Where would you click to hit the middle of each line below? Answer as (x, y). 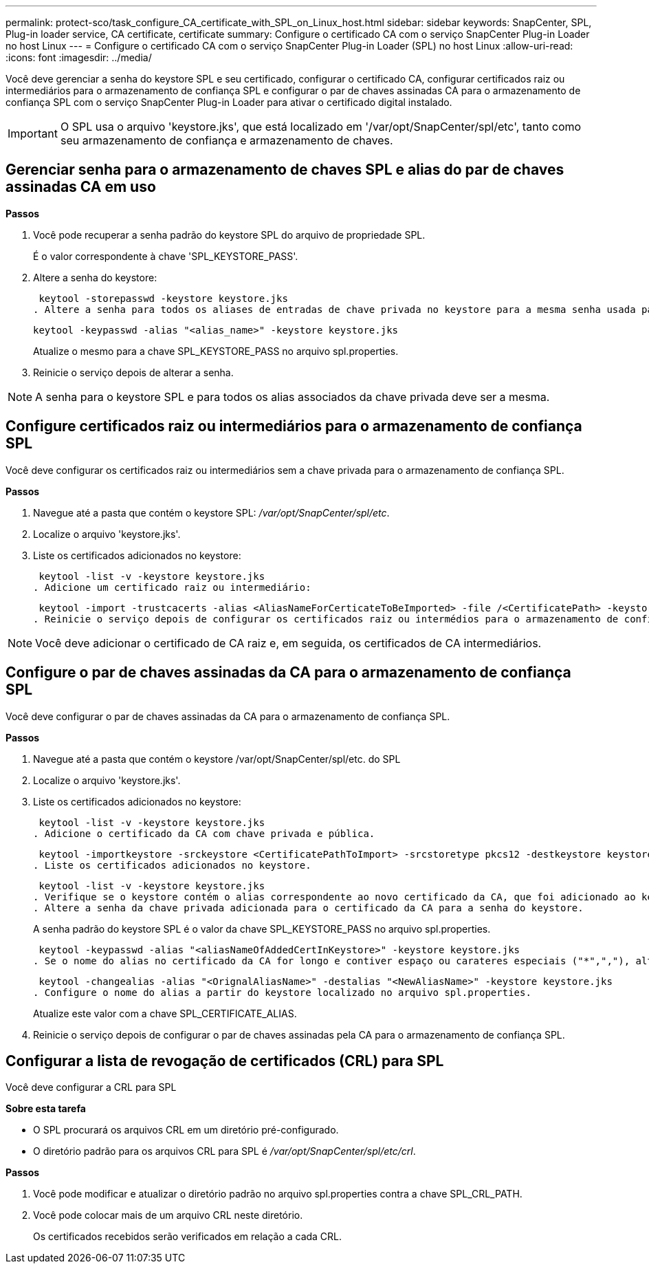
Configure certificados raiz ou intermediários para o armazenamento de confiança (294, 426)
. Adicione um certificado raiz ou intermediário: (172, 587)
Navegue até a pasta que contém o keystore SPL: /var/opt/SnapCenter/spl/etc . (211, 512)
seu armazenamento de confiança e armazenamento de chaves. (227, 140)
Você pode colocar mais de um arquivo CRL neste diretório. (168, 1215)
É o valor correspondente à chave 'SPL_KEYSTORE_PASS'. (166, 256)
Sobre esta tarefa (46, 1109)
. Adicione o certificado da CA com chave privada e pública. (204, 833)
